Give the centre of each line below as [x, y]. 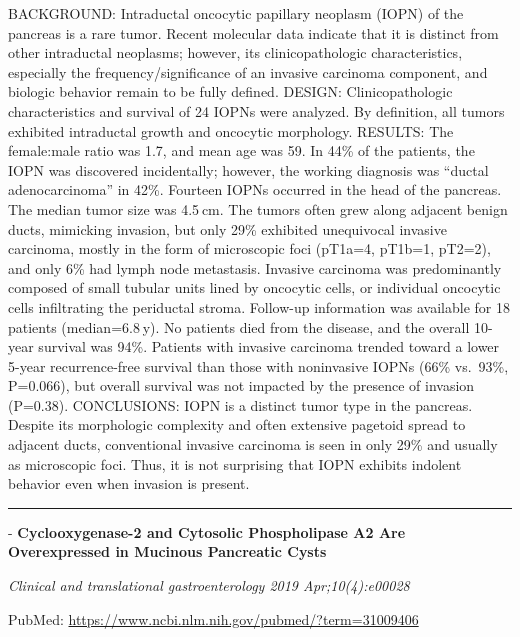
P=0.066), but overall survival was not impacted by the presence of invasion [241, 385]
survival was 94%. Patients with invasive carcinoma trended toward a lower [269, 346]
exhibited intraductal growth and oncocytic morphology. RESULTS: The [231, 130]
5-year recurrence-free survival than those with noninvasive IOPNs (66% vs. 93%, [258, 365]
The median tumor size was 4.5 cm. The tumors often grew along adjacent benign [258, 208]
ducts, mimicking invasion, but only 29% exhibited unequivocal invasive [227, 228]
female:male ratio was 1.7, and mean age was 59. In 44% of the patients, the [241, 150]
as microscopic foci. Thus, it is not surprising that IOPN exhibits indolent [235, 463]
